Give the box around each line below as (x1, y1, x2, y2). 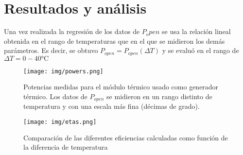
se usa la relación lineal (162, 26, 231, 36)
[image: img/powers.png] (23, 68, 104, 75)
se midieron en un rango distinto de (106, 91, 212, 102)
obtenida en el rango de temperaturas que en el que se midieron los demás (4, 35, 225, 46)
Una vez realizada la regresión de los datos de (4, 26, 140, 36)
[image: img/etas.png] (23, 119, 97, 126)
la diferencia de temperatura (23, 142, 108, 152)
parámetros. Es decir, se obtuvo (4, 45, 98, 55)
